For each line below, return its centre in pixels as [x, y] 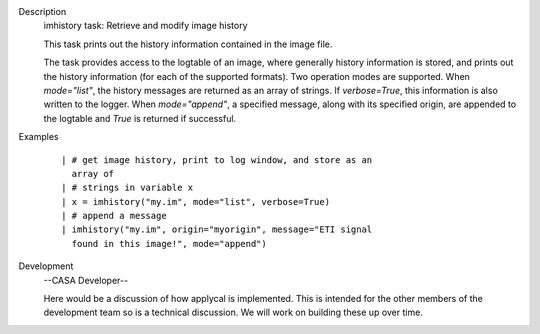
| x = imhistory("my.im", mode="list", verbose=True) [195, 201]
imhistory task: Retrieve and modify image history [146, 26]
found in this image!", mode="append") [169, 243]
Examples [38, 137]
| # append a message [114, 216]
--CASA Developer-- [86, 280]
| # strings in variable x [127, 188]
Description [42, 11]
